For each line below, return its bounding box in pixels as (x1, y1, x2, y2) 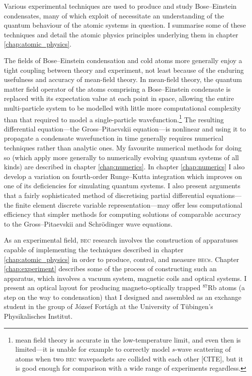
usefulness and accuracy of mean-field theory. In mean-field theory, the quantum (4, 74, 242, 84)
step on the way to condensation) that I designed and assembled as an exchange (4, 292, 242, 302)
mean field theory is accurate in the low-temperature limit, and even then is (15, 334, 241, 344)
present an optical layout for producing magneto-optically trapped (4, 282, 201, 293)
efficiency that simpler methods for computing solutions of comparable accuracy (4, 209, 241, 219)
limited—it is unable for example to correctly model (15, 344, 170, 354)
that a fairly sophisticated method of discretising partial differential (4, 190, 205, 200)
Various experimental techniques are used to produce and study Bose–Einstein (4, 1, 237, 11)
